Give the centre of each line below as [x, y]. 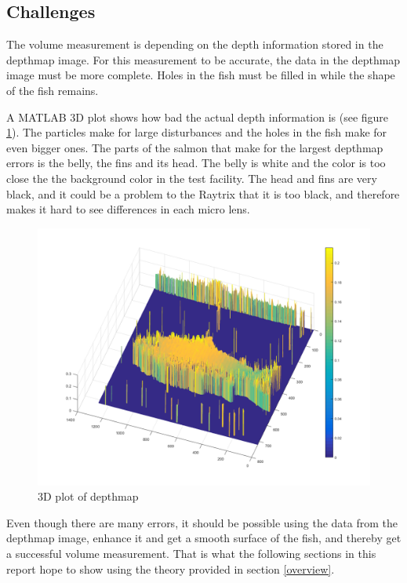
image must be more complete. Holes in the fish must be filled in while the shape [201, 75]
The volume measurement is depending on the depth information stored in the [195, 44]
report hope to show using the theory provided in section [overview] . [171, 568]
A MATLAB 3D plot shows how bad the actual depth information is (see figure [198, 117]
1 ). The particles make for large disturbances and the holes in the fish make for [197, 132]
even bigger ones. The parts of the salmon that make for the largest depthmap [195, 147]
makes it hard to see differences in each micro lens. [128, 209]
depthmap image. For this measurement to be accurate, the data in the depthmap [203, 59]
